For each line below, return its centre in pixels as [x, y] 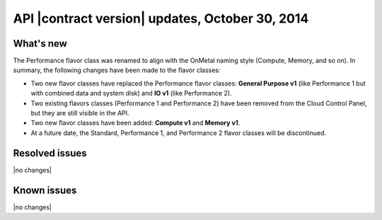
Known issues [45, 190]
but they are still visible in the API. [80, 113]
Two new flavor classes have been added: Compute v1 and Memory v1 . [135, 123]
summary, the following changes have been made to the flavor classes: [117, 70]
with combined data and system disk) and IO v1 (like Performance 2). [132, 93]
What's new [40, 44]
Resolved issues [50, 153]
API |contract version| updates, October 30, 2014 [161, 18]
